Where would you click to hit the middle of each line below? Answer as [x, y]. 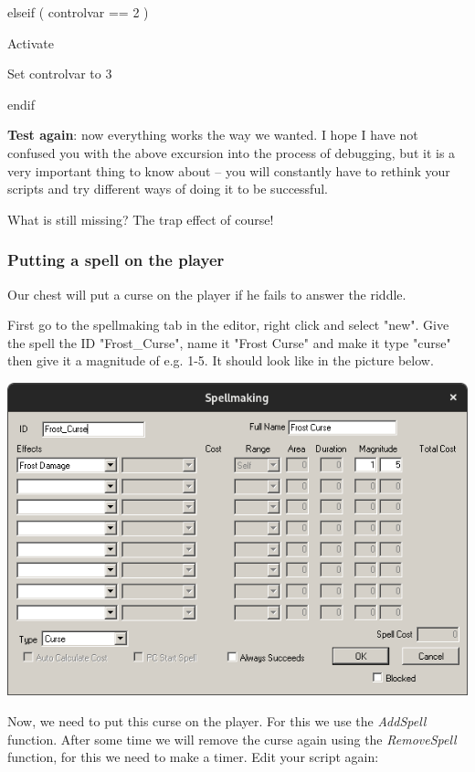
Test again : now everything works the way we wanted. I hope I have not [213, 135]
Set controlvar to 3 [60, 74]
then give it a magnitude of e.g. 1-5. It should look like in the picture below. [221, 360]
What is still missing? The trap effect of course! [141, 219]
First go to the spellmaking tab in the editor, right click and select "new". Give [228, 325]
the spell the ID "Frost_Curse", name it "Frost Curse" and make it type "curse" [229, 342]
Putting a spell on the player [116, 260]
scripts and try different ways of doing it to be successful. [168, 189]
